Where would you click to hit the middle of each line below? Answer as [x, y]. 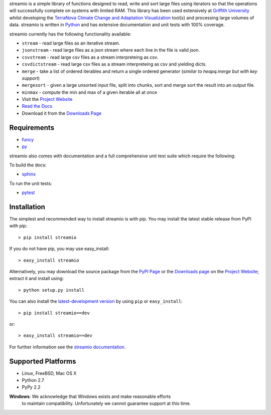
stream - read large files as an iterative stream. [71, 43]
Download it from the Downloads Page [62, 113]
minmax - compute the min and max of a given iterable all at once [90, 92]
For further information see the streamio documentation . [67, 347]
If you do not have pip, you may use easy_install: [59, 249]
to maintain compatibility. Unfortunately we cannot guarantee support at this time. [106, 403]
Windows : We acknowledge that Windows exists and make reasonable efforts [90, 396]
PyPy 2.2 [31, 387]
